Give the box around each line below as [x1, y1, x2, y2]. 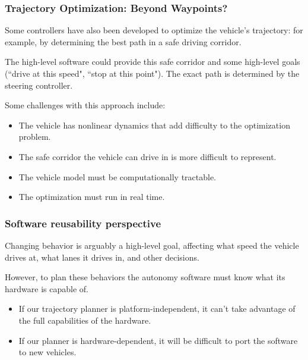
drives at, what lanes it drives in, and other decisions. [5, 251, 199, 263]
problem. [18, 130, 51, 143]
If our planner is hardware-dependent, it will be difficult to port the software [18, 334, 298, 346]
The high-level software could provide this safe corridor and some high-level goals [5, 55, 300, 68]
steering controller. [5, 79, 73, 91]
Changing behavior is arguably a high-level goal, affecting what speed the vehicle [5, 239, 299, 251]
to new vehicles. [18, 346, 77, 358]
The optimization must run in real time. [18, 190, 165, 203]
